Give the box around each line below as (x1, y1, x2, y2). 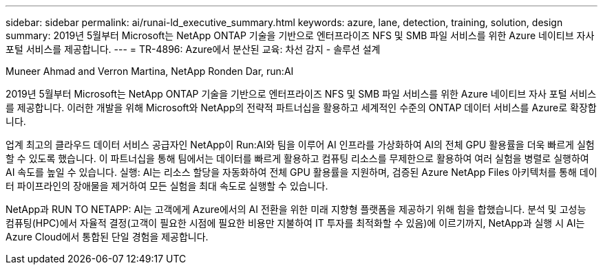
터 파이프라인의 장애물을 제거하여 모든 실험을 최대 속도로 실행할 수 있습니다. (6, 180, 328, 192)
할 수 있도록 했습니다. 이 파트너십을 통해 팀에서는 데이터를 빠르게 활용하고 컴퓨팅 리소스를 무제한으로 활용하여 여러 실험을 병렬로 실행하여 (6, 153, 589, 164)
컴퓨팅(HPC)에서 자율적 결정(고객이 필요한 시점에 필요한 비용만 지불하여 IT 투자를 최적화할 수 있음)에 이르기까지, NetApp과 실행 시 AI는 (6, 217, 585, 229)
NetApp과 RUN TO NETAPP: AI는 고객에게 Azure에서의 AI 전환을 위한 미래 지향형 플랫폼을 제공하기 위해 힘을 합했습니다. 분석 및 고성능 (6, 203, 586, 215)
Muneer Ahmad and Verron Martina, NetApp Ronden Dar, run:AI (6, 65, 294, 77)
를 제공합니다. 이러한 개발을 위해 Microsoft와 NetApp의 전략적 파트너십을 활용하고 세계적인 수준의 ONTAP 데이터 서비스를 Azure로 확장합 (6, 102, 597, 113)
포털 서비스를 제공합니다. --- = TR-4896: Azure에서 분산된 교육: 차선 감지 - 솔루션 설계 (6, 43, 381, 55)
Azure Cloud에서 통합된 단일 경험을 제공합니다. (6, 231, 209, 243)
